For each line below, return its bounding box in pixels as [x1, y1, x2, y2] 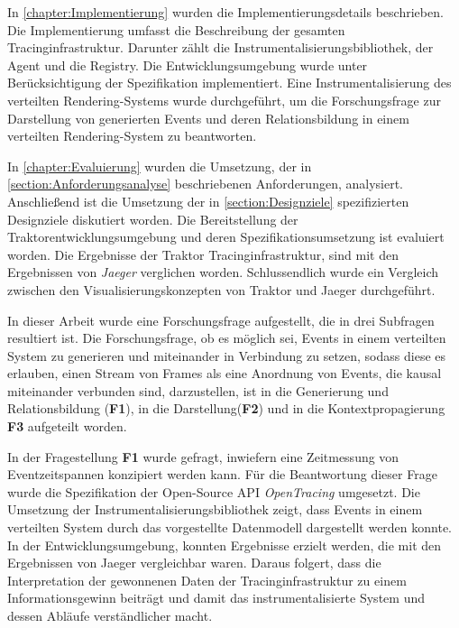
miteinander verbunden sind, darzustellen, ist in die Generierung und [7, 381, 389, 400]
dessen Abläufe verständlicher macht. [7, 606, 213, 624]
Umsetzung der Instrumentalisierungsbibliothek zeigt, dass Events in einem [7, 500, 423, 519]
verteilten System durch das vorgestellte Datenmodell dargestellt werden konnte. [7, 518, 453, 537]
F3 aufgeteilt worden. [7, 417, 127, 436]
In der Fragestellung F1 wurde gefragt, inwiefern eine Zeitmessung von [7, 447, 399, 466]
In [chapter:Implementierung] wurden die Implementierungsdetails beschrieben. [7, 3, 444, 21]
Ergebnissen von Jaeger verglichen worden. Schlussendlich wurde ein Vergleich [7, 263, 439, 282]
